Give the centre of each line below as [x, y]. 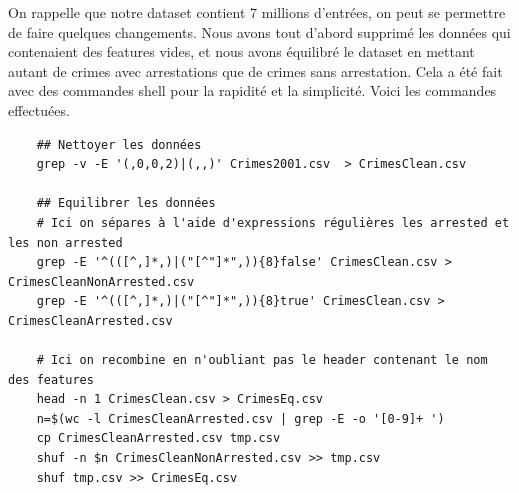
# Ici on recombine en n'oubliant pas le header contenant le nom [262, 360]
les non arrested [65, 242]
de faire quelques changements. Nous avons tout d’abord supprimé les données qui [259, 31]
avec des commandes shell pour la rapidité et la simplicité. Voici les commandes [252, 90]
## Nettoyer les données [119, 144]
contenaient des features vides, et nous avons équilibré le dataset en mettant [241, 51]
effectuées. [39, 109]
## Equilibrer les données [126, 203]
